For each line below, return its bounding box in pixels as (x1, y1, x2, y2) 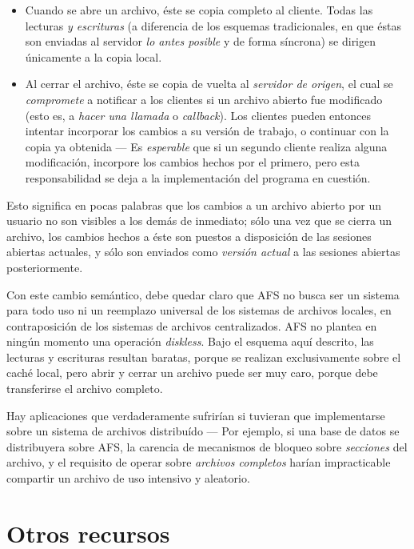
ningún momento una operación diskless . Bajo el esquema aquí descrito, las (6, 333, 374, 350)
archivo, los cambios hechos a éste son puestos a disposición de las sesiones (6, 227, 372, 244)
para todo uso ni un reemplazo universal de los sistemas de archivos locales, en (6, 302, 392, 319)
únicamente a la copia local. (25, 48, 162, 65)
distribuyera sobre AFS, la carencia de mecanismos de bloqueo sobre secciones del (6, 438, 408, 455)
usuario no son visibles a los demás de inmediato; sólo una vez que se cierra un (6, 212, 392, 229)
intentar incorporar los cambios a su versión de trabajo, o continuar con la (25, 122, 389, 139)
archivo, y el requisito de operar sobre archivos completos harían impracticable (6, 454, 391, 471)
